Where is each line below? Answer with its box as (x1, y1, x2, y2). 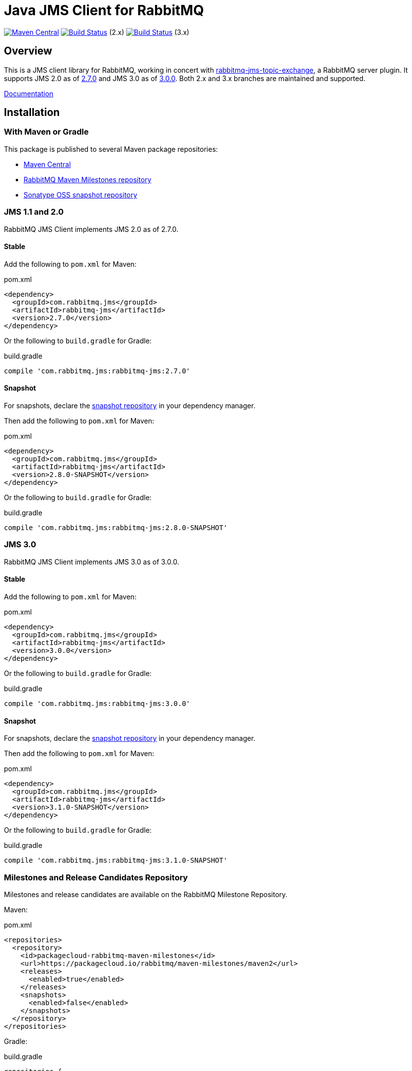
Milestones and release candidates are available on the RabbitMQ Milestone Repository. (4, 890, 288, 899)
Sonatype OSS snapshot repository (24, 190, 137, 199)
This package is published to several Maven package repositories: (4, 144, 218, 153)
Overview (4, 45, 53, 57)
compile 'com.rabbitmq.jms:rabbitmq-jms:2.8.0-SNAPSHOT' (4, 524, 228, 532)
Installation (4, 106, 60, 119)
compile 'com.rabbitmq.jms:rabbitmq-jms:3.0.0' (4, 699, 191, 707)
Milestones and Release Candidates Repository (4, 872, 188, 882)
